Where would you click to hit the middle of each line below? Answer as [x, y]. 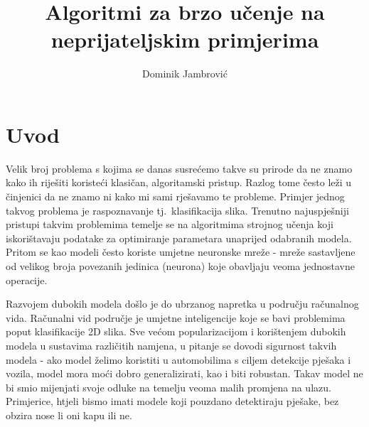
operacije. [27, 280]
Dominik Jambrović [185, 74]
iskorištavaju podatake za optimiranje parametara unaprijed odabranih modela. [179, 238]
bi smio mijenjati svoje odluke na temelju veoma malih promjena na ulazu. [169, 387]
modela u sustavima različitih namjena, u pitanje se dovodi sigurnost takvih [171, 345]
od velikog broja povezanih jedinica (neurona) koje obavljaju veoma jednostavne [180, 266]
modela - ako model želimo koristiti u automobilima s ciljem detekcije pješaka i [178, 359]
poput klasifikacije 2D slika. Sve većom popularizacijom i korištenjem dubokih [176, 331]
